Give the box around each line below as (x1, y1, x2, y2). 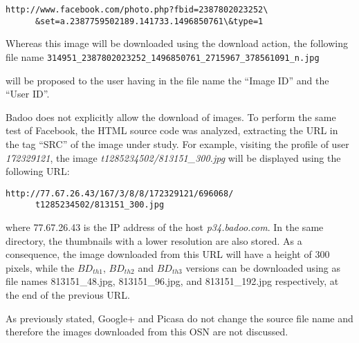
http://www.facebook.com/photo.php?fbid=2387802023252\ (6, 5, 268, 15)
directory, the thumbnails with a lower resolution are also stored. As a (6, 233, 302, 248)
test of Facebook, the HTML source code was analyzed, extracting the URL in (6, 123, 338, 138)
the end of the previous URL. (6, 288, 130, 302)
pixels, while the (6, 260, 75, 275)
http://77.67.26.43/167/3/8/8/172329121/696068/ (6, 188, 234, 198)
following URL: (6, 164, 70, 178)
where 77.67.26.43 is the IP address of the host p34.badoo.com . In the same (6, 220, 324, 234)
